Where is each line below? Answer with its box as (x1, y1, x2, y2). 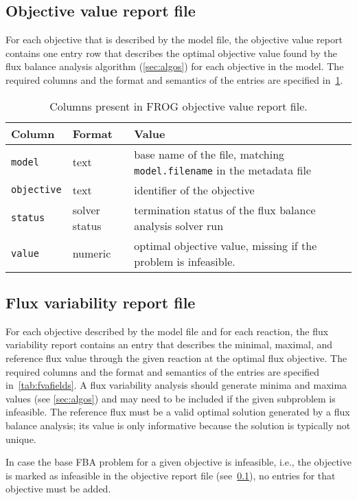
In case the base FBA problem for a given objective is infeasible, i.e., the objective (5, 455, 352, 469)
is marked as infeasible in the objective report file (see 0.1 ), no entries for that (5, 468, 336, 482)
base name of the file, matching (134, 146, 285, 162)
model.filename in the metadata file (134, 161, 312, 178)
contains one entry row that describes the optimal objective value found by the (5, 45, 337, 60)
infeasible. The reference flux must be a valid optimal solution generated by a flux (5, 405, 350, 419)
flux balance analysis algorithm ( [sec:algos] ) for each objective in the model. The (5, 59, 344, 73)
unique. (5, 431, 36, 446)
